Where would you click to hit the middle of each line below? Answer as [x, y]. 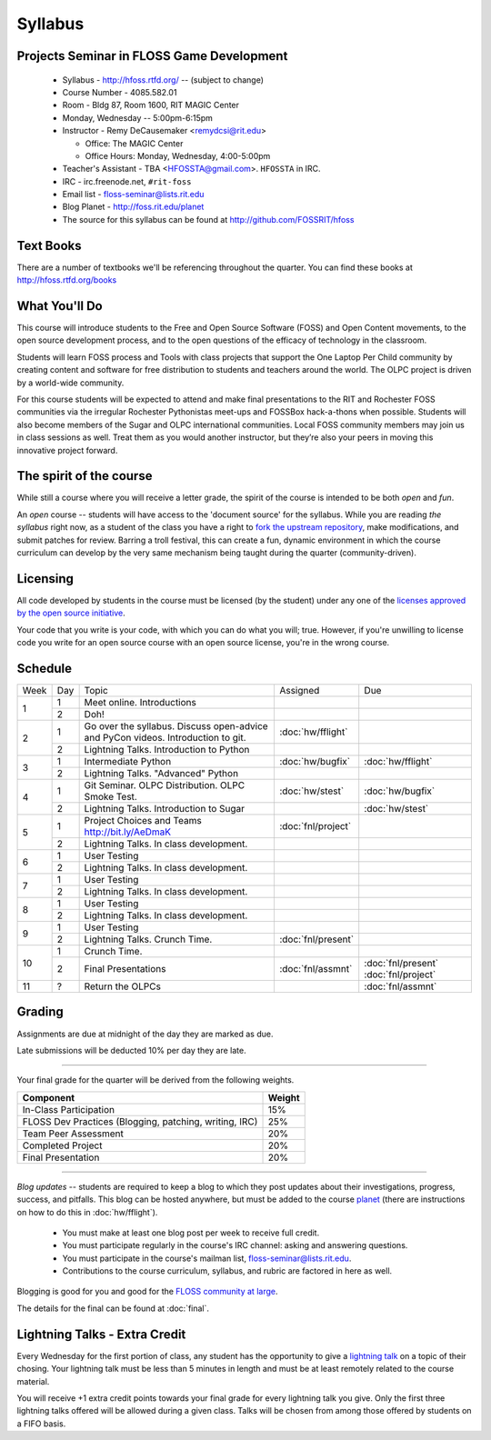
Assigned [299, 691]
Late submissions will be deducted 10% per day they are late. [131, 1050]
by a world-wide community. [70, 383]
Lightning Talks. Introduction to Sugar [165, 809]
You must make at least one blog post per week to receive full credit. [191, 1233]
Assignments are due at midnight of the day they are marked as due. [145, 1034]
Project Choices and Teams [143, 821]
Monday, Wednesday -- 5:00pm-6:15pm [138, 117]
